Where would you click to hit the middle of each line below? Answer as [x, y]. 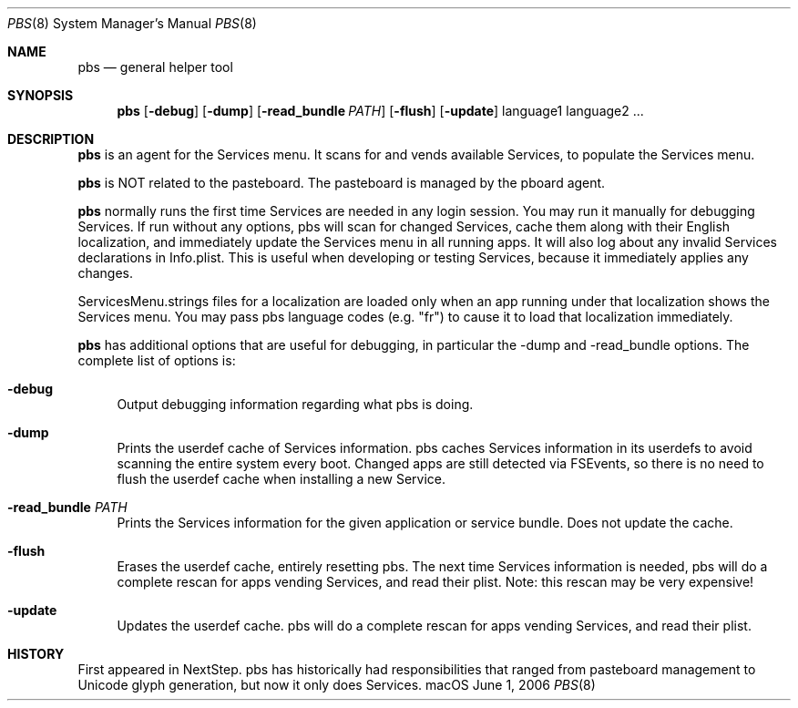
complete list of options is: [157, 360]
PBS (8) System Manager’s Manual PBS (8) [132, 23]
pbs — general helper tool [155, 67]
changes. [105, 273]
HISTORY [36, 654]
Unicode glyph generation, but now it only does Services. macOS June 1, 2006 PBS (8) [337, 685]
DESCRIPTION [51, 139]
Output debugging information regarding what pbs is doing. [295, 404]
